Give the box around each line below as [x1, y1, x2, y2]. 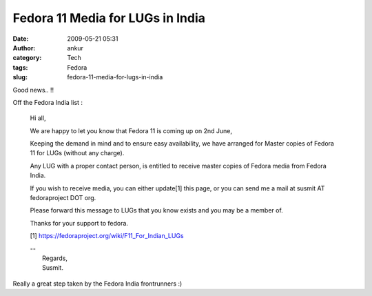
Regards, [42, 254, 68, 262]
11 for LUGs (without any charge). [30, 149, 125, 157]
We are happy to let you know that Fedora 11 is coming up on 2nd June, [30, 126, 233, 135]
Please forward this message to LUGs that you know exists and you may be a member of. [30, 206, 284, 215]
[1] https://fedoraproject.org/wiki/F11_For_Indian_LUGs [30, 232, 184, 240]
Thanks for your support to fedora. [30, 219, 129, 227]
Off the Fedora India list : [12, 98, 83, 106]
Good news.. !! [12, 86, 54, 94]
